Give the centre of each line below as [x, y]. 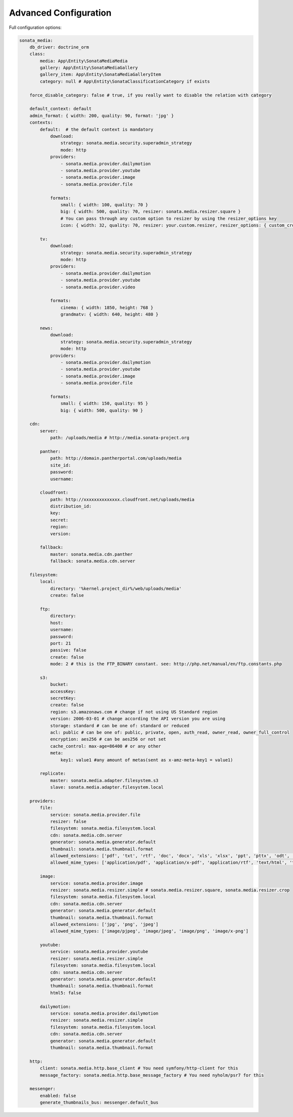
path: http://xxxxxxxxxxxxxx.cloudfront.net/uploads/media [122, 499]
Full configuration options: [35, 27]
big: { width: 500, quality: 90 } [102, 410]
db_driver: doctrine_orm [59, 47]
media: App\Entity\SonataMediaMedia [84, 61]
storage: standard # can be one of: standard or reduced [120, 725]
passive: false [68, 650]
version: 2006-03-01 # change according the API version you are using [138, 719]
